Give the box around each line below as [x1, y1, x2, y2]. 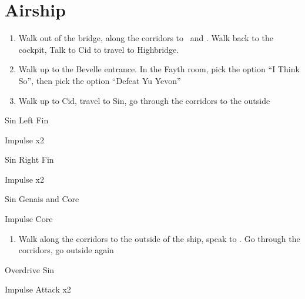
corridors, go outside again [18, 244, 114, 256]
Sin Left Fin [5, 114, 49, 126]
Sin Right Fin [5, 153, 54, 166]
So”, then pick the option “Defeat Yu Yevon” [18, 74, 181, 86]
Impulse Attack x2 [5, 283, 71, 295]
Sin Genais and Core [5, 193, 79, 205]
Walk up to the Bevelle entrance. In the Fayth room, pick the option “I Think [18, 63, 300, 75]
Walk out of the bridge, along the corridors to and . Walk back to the [18, 32, 273, 44]
